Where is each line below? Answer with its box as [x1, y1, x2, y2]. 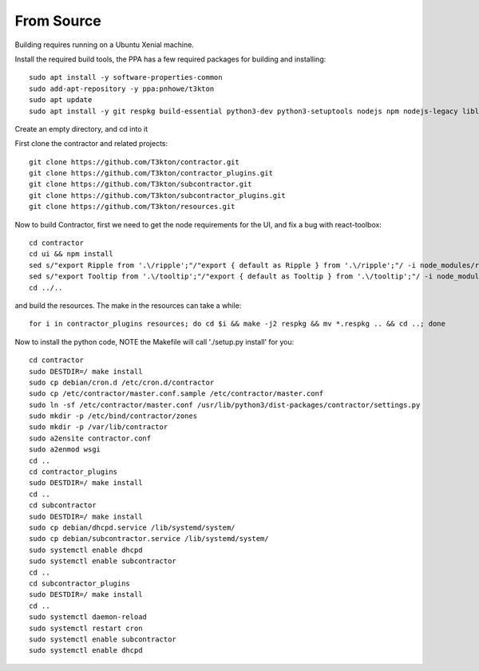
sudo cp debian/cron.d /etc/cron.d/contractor [29, 377, 215, 387]
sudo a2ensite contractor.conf [29, 433, 152, 443]
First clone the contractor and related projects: [14, 139, 168, 148]
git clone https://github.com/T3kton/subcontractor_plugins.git [29, 191, 287, 199]
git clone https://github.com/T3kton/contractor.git [29, 157, 239, 167]
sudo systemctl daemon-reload [29, 613, 148, 622]
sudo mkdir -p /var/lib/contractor [29, 423, 168, 432]
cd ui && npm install [29, 250, 113, 259]
